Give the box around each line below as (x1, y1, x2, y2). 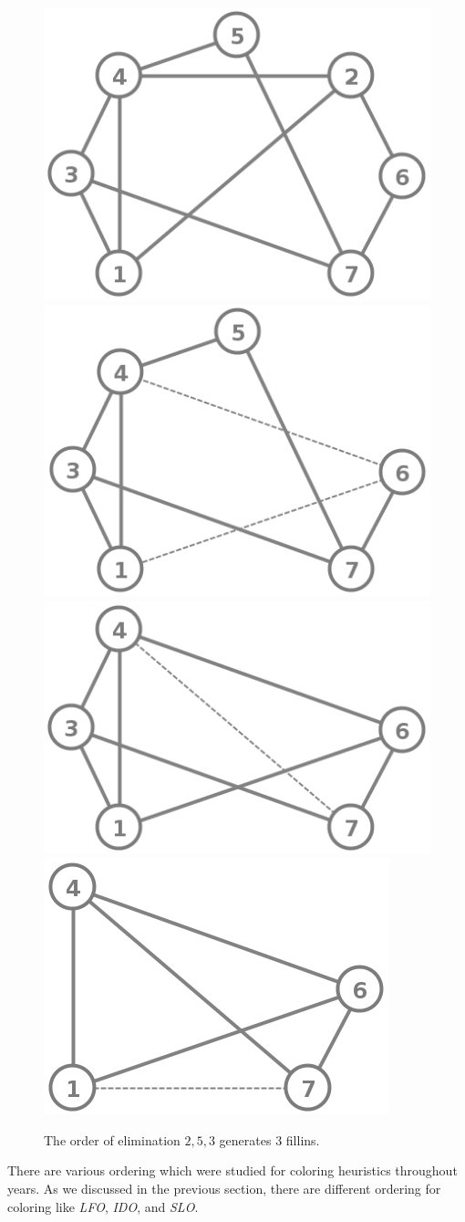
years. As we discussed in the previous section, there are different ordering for (7, 1179, 441, 1198)
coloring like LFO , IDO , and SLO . (7, 1196, 199, 1216)
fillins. (285, 1130, 320, 1149)
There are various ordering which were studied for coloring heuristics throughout (7, 1161, 458, 1180)
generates (219, 1130, 272, 1149)
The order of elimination (44, 1130, 181, 1149)
